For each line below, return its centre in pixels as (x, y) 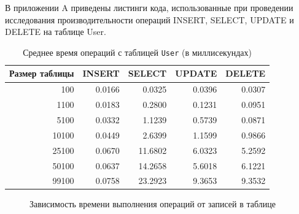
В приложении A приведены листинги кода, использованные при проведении (149, 7)
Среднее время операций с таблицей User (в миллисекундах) (137, 52)
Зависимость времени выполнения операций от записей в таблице (153, 204)
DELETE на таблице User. (56, 32)
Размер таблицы (42, 73)
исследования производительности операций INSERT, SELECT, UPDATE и (149, 19)
